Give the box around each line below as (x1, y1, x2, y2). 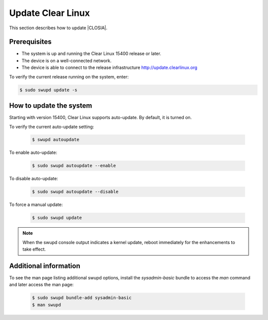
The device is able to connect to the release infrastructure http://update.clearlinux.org (21, 64, 198, 70)
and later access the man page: (9, 282, 74, 288)
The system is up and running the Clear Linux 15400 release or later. (21, 51, 161, 57)
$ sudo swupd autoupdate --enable (32, 163, 116, 169)
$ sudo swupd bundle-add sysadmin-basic (32, 295, 132, 301)
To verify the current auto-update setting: (9, 124, 94, 129)
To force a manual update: (9, 201, 63, 208)
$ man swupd (32, 302, 62, 308)
